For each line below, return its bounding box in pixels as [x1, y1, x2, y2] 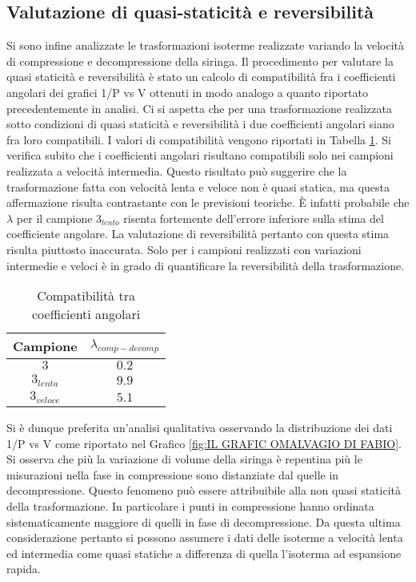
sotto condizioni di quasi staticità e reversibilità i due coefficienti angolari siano [6, 115, 394, 132]
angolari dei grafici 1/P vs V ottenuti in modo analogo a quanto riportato [6, 83, 368, 100]
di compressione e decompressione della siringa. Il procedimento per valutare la [6, 52, 394, 69]
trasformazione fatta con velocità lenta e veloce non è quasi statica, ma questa [6, 178, 390, 195]
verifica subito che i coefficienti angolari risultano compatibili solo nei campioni [6, 147, 394, 164]
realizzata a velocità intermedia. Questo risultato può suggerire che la [6, 162, 347, 179]
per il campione [16, 209, 93, 226]
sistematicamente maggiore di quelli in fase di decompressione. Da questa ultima [6, 513, 401, 530]
